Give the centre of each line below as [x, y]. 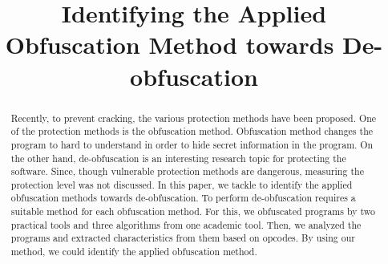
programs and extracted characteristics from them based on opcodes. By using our [183, 238]
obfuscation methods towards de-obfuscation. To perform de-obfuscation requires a [183, 198]
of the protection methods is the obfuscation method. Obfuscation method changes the [192, 131]
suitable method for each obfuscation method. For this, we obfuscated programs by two [193, 211]
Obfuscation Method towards [170, 45]
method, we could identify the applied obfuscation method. [134, 252]
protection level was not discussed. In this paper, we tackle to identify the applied [182, 184]
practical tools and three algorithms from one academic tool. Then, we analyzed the [186, 224]
